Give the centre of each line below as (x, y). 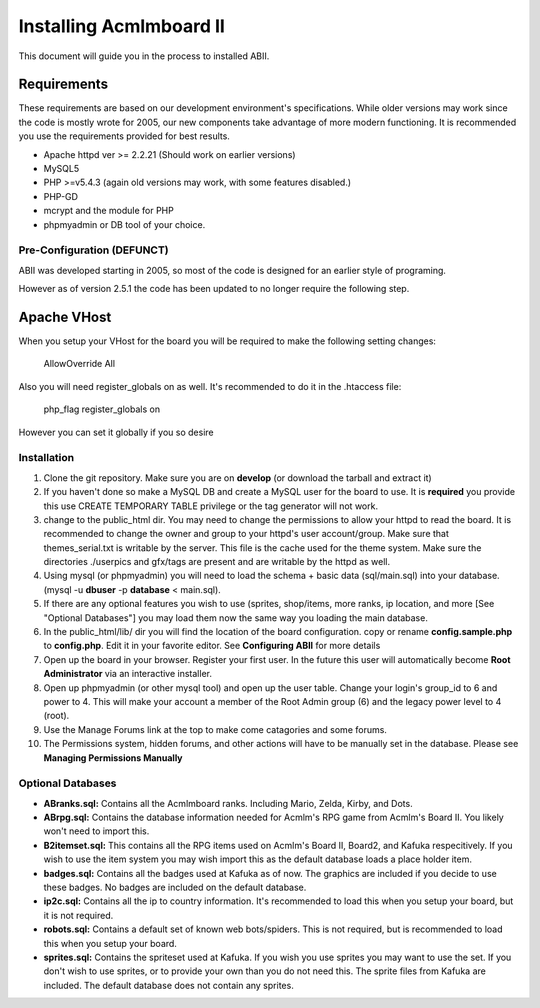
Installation (46, 458)
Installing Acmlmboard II (121, 26)
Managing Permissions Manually (113, 757)
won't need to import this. (96, 831)
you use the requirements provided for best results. (124, 136)
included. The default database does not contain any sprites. (168, 985)
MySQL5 (61, 169)
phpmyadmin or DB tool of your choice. (124, 224)
